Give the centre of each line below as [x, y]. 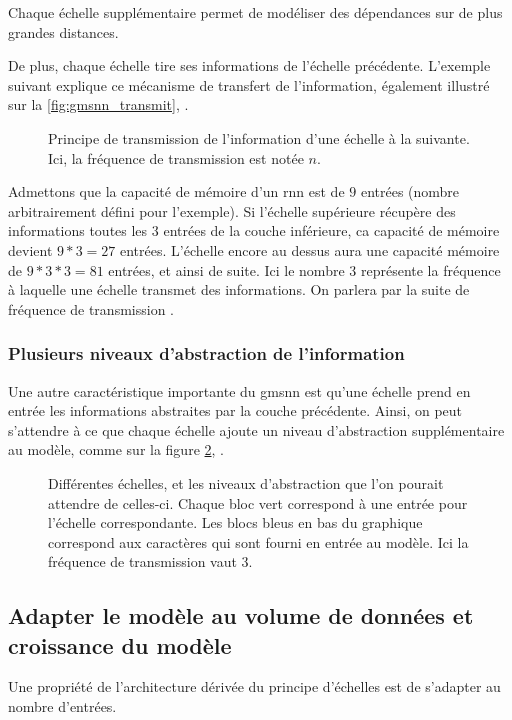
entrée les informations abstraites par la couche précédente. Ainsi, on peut [235, 410]
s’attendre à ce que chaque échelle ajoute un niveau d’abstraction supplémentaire [256, 429]
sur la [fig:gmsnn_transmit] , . [98, 104]
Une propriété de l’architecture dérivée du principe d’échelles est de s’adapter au [254, 686]
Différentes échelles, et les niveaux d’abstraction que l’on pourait [246, 482]
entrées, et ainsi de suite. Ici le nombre [226, 269]
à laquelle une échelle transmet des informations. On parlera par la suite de [239, 289]
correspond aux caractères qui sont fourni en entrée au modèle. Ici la [258, 541]
